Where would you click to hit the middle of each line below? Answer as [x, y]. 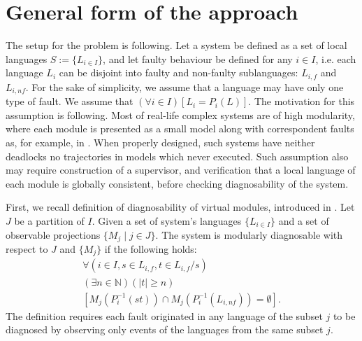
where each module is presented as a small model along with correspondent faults [180, 128]
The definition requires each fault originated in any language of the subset [164, 315]
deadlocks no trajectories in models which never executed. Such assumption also [177, 156]
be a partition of [49, 220]
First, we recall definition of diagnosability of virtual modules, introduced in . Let [180, 207]
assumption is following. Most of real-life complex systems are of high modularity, [180, 114]
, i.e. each [336, 58]
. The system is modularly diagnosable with [249, 234]
